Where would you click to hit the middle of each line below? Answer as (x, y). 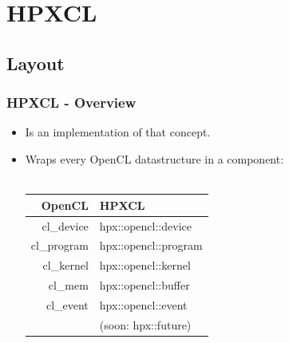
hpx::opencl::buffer (144, 285)
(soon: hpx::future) (145, 324)
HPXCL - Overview (71, 103)
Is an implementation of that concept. (118, 132)
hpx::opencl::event (143, 304)
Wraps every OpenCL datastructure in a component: (154, 158)
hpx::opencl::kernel (145, 265)
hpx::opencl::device (145, 225)
